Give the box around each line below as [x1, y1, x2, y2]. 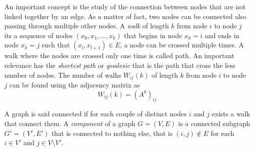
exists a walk [212, 108, 250, 119]
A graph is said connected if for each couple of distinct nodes [4, 108, 187, 119]
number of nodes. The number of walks [4, 69, 121, 80]
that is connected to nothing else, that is [51, 128, 173, 138]
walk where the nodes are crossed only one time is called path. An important [4, 50, 234, 61]
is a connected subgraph [178, 118, 250, 128]
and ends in [204, 30, 239, 40]
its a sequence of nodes [4, 30, 73, 40]
